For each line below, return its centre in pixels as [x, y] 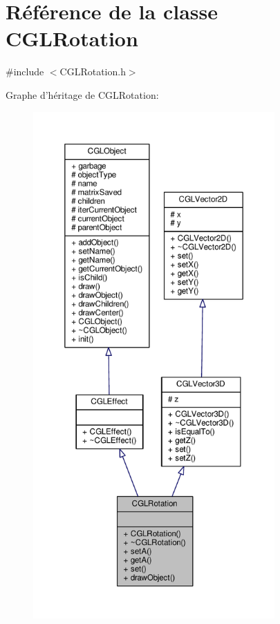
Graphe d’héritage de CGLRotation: [82, 94]
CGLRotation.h [93, 72]
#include [25, 72]
